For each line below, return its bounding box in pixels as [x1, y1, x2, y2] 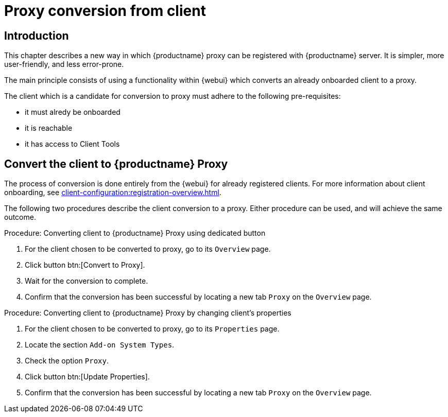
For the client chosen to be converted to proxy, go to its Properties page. [25, 324, 280, 334]
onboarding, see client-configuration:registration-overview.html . [4, 188, 221, 197]
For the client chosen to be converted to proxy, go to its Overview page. [25, 245, 271, 254]
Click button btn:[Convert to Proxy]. [25, 260, 145, 270]
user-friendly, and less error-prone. [4, 60, 124, 69]
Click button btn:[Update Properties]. [25, 372, 150, 381]
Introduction [4, 29, 69, 42]
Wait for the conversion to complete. [25, 276, 148, 286]
